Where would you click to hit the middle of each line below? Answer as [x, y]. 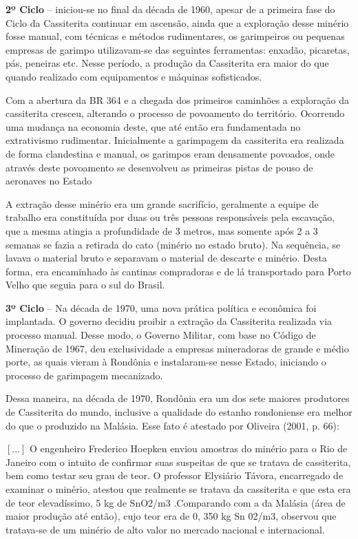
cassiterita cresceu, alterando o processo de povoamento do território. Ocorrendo [175, 113]
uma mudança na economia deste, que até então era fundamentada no [153, 126]
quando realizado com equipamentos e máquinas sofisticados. [134, 76]
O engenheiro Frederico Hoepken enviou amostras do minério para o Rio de [189, 448]
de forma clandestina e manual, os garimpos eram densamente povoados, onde [170, 153]
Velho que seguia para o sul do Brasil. [85, 285]
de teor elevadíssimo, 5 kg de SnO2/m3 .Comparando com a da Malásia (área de [176, 502]
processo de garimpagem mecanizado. [84, 375]
